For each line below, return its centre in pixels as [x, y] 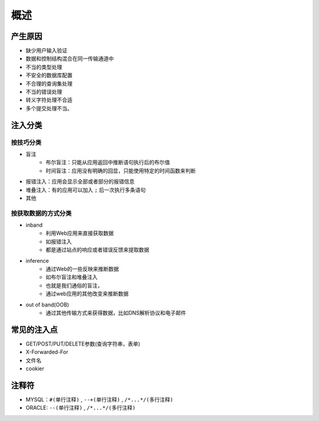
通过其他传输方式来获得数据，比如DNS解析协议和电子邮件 [116, 312]
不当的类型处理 [44, 67]
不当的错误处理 [44, 92]
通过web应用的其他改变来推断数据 [87, 294]
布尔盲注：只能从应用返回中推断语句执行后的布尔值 [108, 162]
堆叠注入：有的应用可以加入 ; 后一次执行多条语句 [86, 190]
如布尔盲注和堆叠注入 [71, 277]
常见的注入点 [34, 330]
